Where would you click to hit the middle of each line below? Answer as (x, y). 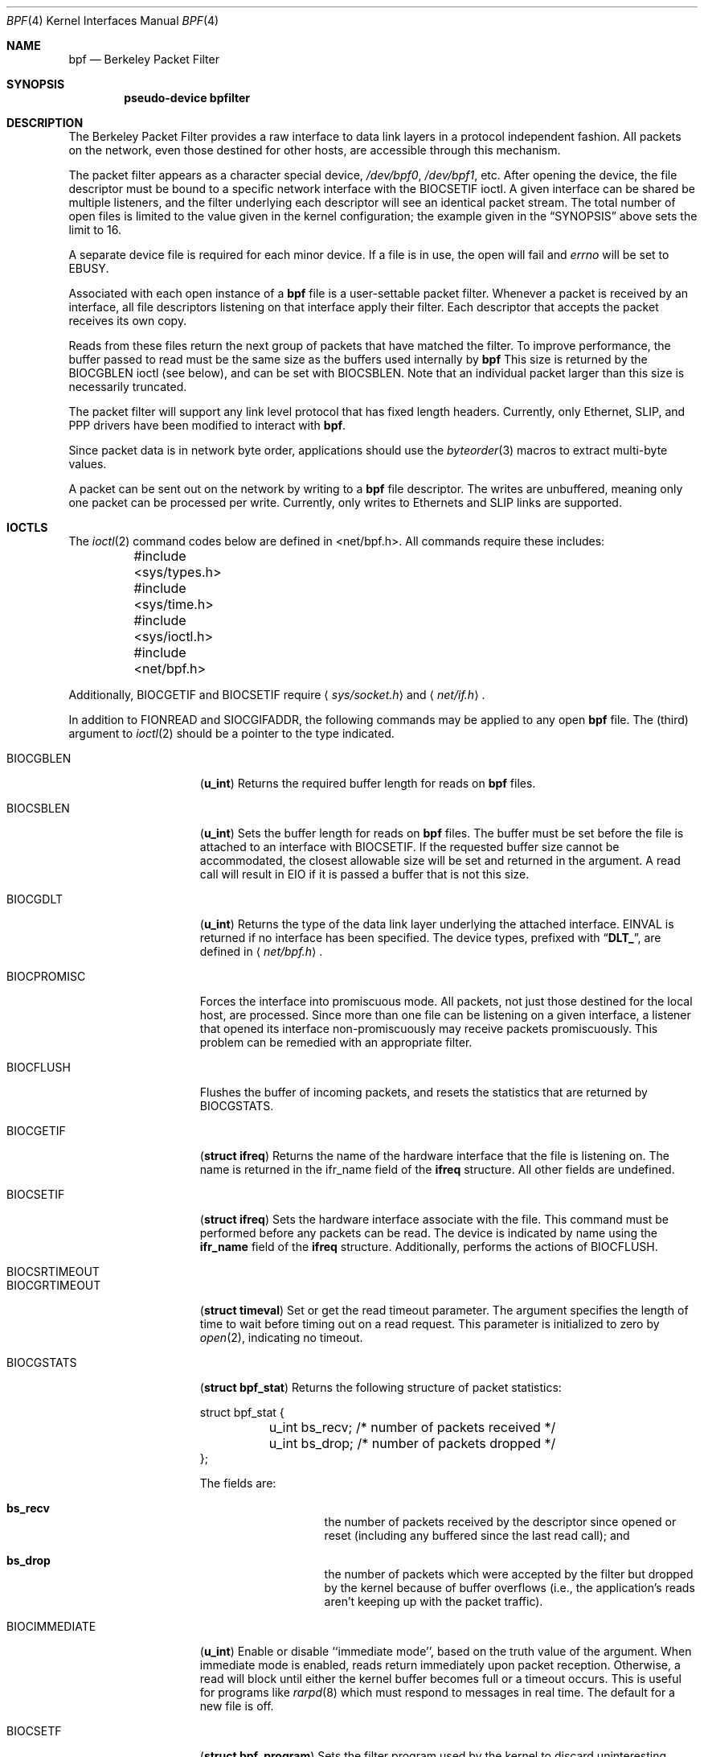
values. (88, 464)
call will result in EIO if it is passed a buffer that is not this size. (364, 874)
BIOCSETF (34, 1731)
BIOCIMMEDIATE (51, 1626)
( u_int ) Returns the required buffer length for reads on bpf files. (368, 783)
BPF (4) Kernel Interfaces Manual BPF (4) (113, 21)
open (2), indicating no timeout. (281, 1337)
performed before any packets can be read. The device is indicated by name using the (429, 1233)
